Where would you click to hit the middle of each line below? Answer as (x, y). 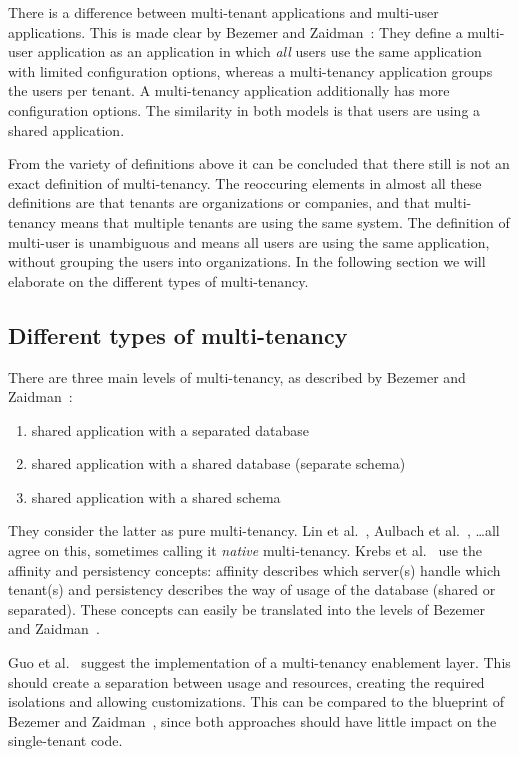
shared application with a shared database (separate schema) (218, 463)
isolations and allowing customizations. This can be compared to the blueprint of (256, 701)
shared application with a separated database (170, 429)
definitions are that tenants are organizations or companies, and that (219, 202)
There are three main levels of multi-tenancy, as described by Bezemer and (237, 376)
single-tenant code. (65, 740)
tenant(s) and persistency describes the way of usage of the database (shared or (252, 589)
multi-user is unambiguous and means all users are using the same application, (249, 241)
